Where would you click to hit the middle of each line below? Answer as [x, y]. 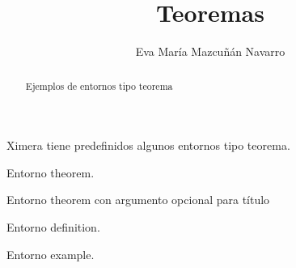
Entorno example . [51, 254]
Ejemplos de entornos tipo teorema [99, 85]
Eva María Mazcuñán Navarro [210, 51]
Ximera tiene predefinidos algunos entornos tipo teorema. [148, 145]
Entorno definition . [53, 226]
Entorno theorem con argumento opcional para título [138, 200]
